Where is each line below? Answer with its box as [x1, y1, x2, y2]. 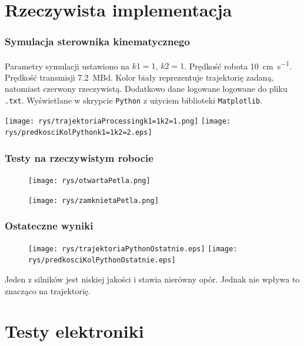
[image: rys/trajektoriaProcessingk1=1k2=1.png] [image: [5, 117, 231, 125]
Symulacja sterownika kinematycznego [5, 34, 190, 49]
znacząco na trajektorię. [5, 284, 91, 297]
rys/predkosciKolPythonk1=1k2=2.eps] [5, 128, 152, 137]
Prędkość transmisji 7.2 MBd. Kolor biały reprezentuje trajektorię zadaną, [5, 71, 274, 83]
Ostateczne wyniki [5, 218, 93, 233]
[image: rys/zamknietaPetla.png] [28, 196, 159, 205]
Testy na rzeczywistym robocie [5, 150, 153, 165]
